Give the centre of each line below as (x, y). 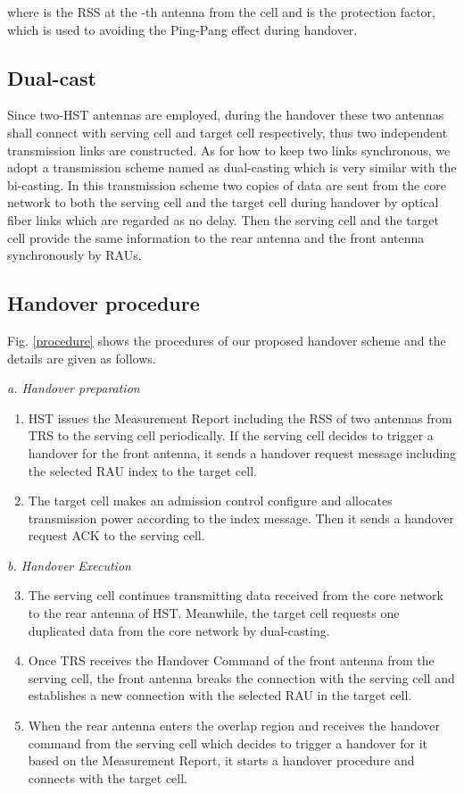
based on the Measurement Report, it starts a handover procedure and (221, 760)
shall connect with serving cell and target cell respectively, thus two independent (228, 132)
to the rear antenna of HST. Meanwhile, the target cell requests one (214, 613)
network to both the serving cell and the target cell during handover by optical (223, 202)
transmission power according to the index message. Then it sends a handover (241, 518)
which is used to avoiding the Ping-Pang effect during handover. (182, 29)
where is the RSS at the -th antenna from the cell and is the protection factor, (221, 12)
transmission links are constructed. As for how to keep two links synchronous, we (229, 150)
